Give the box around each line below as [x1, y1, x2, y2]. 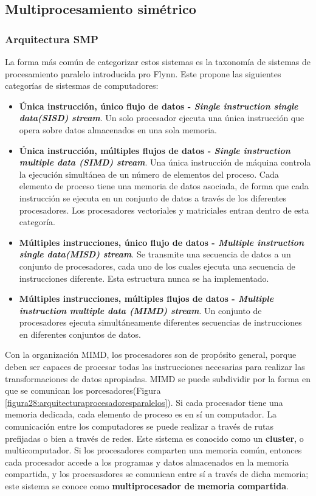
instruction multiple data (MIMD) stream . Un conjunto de [19, 304, 262, 316]
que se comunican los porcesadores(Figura [5, 384, 161, 397]
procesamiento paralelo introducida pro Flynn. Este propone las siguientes [5, 67, 281, 80]
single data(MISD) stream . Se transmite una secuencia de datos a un [19, 248, 291, 260]
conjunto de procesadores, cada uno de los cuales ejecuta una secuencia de [19, 259, 295, 272]
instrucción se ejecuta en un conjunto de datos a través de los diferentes [19, 191, 287, 204]
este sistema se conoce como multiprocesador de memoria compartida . [5, 480, 289, 492]
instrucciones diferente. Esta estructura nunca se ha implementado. [19, 271, 269, 284]
